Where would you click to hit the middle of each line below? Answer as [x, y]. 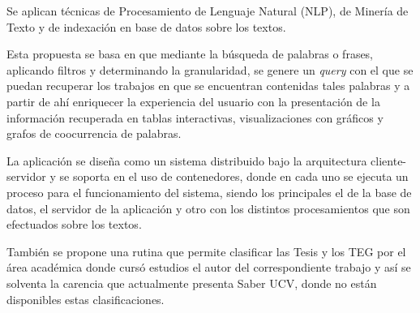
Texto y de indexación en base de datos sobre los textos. [146, 26]
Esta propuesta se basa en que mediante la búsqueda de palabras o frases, [190, 54]
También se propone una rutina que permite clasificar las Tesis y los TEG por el [206, 251]
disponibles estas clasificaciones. [86, 299]
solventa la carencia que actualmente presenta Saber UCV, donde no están [192, 283]
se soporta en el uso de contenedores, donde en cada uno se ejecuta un [234, 176]
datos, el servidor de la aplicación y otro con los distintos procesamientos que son [208, 208]
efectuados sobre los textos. [74, 224]
